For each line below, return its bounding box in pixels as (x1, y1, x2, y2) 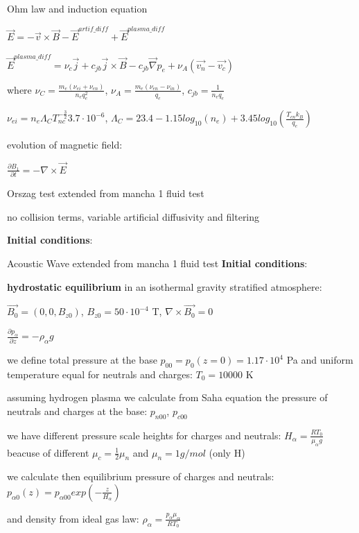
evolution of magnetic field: (7, 137, 123, 152)
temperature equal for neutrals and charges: (7, 366, 193, 381)
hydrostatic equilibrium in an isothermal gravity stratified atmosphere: (7, 279, 322, 294)
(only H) (209, 445, 245, 459)
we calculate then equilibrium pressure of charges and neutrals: (7, 469, 274, 484)
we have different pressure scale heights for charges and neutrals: (7, 428, 281, 442)
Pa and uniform (286, 353, 353, 366)
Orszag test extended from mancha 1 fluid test (7, 186, 204, 201)
